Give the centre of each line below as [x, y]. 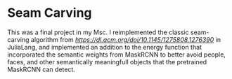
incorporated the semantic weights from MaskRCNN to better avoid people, [117, 55]
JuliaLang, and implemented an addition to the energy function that [105, 47]
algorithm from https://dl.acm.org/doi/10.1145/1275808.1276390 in [126, 39]
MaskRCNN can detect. [41, 69]
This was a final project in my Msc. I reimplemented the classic [98, 32]
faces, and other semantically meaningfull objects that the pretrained [107, 62]
